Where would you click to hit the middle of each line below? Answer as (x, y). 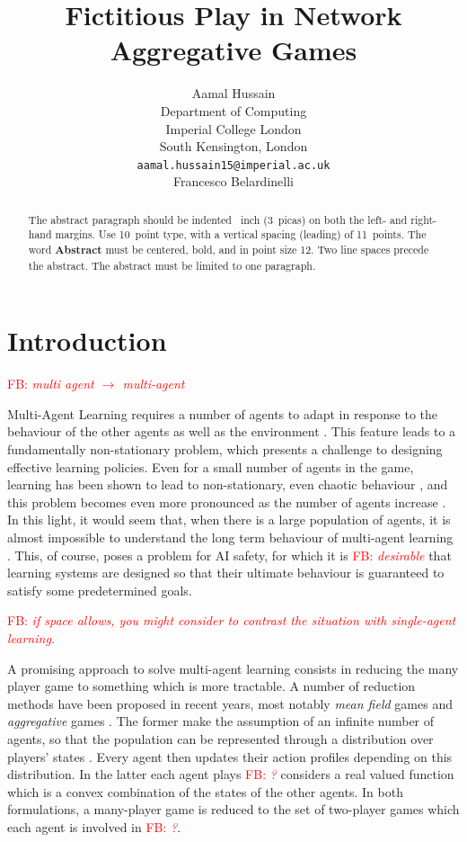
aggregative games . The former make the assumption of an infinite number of (221, 721)
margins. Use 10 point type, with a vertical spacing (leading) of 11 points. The (241, 234)
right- (423, 219)
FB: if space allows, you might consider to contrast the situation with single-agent (232, 620)
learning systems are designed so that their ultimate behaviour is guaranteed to (226, 573)
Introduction (87, 340)
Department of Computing (233, 110)
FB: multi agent (51, 384)
